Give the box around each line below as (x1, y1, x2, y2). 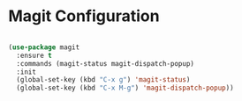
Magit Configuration (8, 6, 160, 26)
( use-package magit (8, 42, 80, 52)
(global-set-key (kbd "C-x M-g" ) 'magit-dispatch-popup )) (16, 83, 235, 93)
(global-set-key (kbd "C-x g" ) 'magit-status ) (16, 76, 191, 84)
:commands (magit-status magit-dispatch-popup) (16, 59, 195, 68)
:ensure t (16, 51, 52, 60)
